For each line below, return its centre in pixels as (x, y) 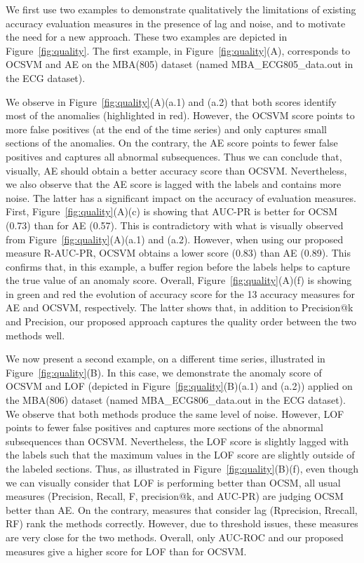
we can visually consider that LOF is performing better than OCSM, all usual (173, 482)
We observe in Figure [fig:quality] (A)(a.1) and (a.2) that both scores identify (171, 101)
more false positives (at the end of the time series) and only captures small (166, 129)
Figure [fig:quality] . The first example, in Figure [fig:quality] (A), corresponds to (178, 50)
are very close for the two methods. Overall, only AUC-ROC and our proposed (175, 537)
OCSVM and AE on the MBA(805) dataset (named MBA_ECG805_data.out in (180, 64)
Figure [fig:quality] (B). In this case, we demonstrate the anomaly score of (164, 372)
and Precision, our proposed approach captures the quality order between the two (181, 321)
